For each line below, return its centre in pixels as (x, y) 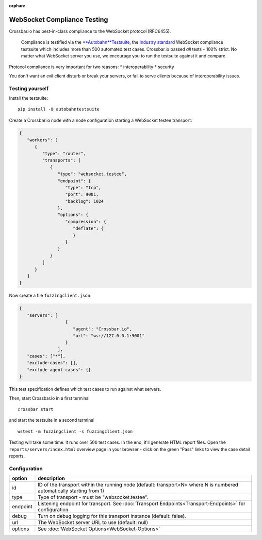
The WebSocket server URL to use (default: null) (93, 522)
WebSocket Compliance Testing (59, 19)
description (51, 478)
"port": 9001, (82, 194)
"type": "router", (64, 153)
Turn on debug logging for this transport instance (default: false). (112, 516)
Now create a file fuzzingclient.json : (50, 296)
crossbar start (36, 409)
